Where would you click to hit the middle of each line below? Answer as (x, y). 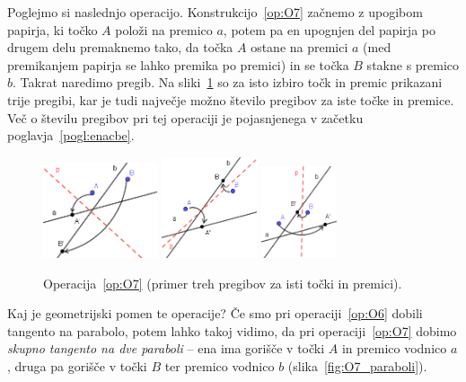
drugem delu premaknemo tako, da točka (120, 47)
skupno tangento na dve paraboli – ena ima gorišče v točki (166, 348)
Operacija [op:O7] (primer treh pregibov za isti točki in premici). (223, 283)
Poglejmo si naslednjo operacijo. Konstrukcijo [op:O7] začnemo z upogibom (215, 12)
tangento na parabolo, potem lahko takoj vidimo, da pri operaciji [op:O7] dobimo (232, 330)
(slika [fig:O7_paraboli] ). (357, 365)
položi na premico (164, 29)
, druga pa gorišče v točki (77, 365)
